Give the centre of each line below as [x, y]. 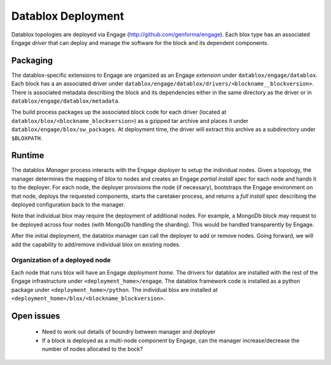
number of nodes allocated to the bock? [93, 349]
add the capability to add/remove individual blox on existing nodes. [96, 244]
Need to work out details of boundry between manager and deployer [129, 332]
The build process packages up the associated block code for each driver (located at [119, 112]
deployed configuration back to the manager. [68, 205]
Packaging [32, 61]
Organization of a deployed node [61, 260]
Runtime [28, 156]
